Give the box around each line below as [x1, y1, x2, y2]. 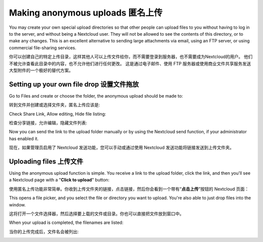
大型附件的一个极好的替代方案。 [9, 67, 73, 73]
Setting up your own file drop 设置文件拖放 [9, 80, 139, 88]
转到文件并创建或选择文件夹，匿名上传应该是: [9, 102, 100, 108]
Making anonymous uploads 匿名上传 [9, 7, 163, 18]
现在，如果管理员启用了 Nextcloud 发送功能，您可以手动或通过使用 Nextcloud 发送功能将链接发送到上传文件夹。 [9, 144, 234, 151]
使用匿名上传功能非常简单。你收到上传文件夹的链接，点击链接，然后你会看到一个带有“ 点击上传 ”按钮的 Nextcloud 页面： [9, 186, 249, 192]
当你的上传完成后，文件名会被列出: [9, 228, 79, 234]
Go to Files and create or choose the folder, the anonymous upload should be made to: [9, 93, 183, 99]
